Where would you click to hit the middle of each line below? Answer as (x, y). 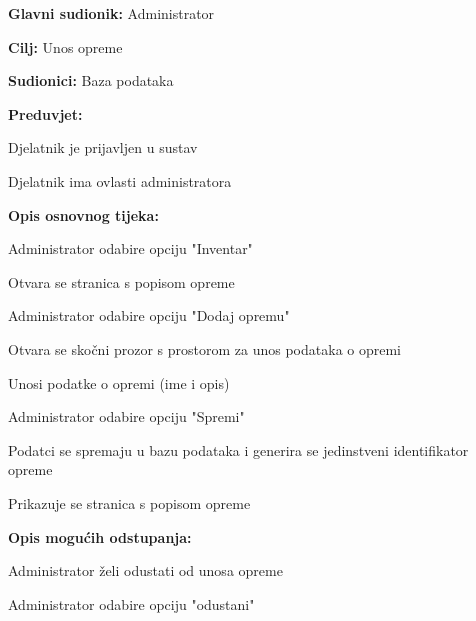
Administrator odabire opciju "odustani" (131, 603)
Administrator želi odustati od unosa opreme (145, 570)
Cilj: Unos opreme (65, 46)
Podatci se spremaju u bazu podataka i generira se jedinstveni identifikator (238, 449)
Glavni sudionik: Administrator (111, 13)
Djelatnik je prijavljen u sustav (103, 147)
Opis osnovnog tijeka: (83, 214)
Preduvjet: (45, 113)
